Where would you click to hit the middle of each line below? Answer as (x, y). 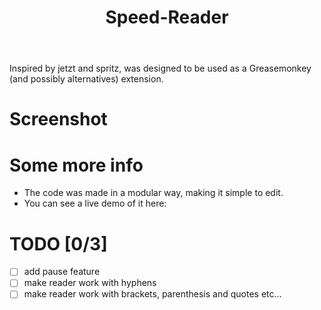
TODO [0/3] (58, 243)
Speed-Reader (167, 17)
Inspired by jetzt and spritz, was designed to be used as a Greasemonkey (160, 68)
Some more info (76, 165)
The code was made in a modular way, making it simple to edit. (153, 193)
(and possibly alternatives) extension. (86, 79)
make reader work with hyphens (90, 283)
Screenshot (58, 119)
